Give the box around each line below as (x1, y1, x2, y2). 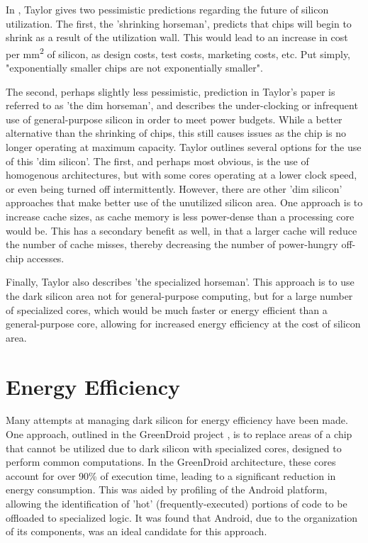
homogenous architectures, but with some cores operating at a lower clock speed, (6, 167, 357, 182)
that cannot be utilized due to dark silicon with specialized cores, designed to (6, 440, 342, 455)
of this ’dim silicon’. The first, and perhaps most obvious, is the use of (6, 153, 309, 168)
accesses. (26, 250, 65, 265)
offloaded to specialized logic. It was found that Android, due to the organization (6, 510, 358, 525)
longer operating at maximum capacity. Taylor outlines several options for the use (6, 140, 362, 154)
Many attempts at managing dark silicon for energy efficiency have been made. (6, 413, 348, 427)
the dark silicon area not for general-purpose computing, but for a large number (6, 288, 353, 303)
